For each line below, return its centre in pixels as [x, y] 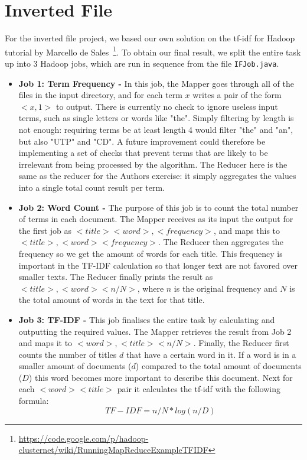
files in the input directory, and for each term [100, 95]
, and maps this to [247, 230]
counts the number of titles [68, 354]
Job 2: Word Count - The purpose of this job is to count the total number [159, 207]
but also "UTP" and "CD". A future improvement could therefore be [142, 141]
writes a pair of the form [237, 95]
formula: [34, 401]
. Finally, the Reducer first [241, 343]
